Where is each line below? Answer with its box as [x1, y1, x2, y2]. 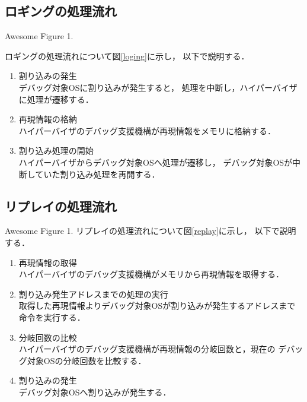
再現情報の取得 [18, 256, 77, 268]
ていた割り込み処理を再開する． [35, 167, 160, 180]
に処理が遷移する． [18, 93, 94, 105]
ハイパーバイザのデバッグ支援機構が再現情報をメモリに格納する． [18, 124, 276, 137]
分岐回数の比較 [18, 331, 77, 343]
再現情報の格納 [18, 113, 77, 125]
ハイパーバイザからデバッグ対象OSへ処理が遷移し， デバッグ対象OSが [18, 156, 293, 168]
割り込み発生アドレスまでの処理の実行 [18, 287, 168, 300]
